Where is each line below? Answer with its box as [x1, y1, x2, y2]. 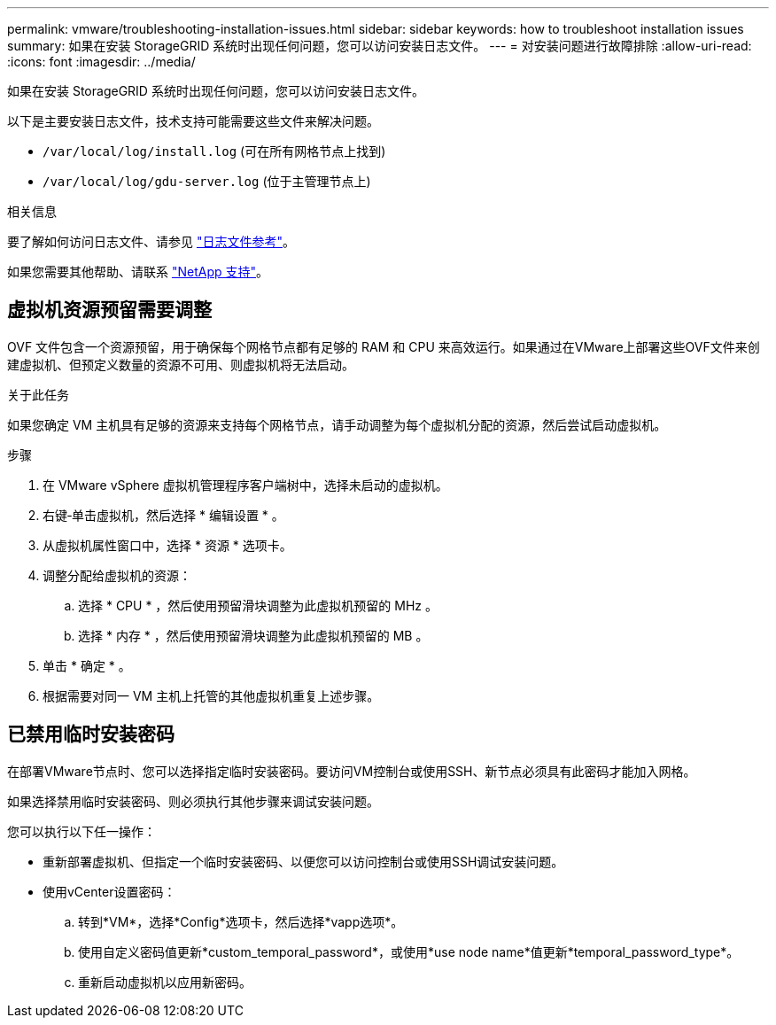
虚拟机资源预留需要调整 [7, 299, 212, 322]
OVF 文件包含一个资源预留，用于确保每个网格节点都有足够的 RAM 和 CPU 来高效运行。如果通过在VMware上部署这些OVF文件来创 [7, 338, 760, 354]
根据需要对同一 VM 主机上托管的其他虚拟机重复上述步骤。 [43, 687, 380, 703]
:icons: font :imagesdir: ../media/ [7, 54, 196, 69]
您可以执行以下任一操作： [7, 823, 156, 839]
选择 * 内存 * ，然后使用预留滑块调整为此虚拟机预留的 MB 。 [78, 627, 429, 643]
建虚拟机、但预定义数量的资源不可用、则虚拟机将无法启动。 [7, 356, 354, 372]
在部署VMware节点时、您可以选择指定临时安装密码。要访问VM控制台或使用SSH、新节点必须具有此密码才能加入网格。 [7, 763, 696, 779]
